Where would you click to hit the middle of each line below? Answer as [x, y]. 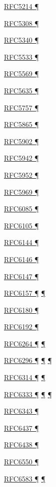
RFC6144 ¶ [22, 242]
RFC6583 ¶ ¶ [25, 478]
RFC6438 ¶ [22, 445]
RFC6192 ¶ [22, 327]
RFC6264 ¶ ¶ [25, 343]
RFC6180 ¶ [22, 310]
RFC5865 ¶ [22, 124]
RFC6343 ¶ [22, 411]
